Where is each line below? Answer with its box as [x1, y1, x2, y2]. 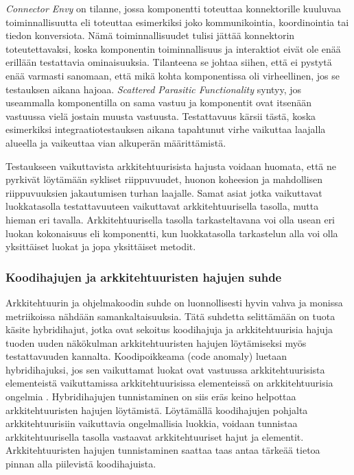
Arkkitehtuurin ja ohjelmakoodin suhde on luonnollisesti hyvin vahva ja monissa [5, 295, 343, 309]
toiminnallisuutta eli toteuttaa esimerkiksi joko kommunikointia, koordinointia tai [5, 14, 349, 29]
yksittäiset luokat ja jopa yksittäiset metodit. [5, 239, 196, 254]
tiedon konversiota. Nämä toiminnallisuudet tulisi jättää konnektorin [5, 28, 295, 42]
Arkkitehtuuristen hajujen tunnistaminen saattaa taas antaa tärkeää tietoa [5, 443, 320, 457]
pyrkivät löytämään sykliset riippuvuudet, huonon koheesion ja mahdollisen [5, 172, 323, 186]
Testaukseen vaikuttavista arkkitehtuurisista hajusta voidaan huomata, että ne [5, 158, 337, 173]
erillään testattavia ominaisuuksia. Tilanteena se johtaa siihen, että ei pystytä [5, 55, 332, 69]
